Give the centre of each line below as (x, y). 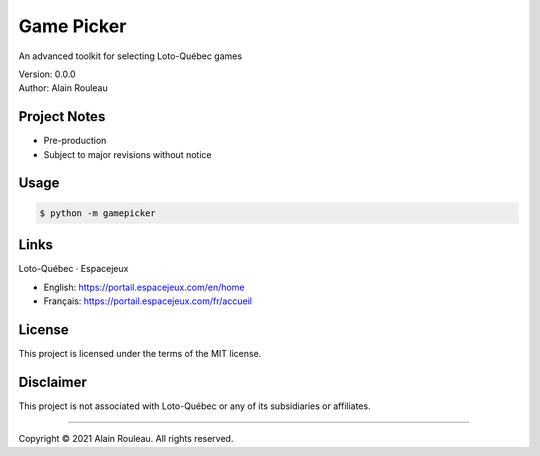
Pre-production (75, 141)
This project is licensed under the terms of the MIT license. (140, 353)
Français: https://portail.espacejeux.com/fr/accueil (147, 301)
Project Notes (62, 116)
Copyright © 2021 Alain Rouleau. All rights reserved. (126, 439)
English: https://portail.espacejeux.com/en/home (144, 287)
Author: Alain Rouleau (63, 88)
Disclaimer (52, 381)
